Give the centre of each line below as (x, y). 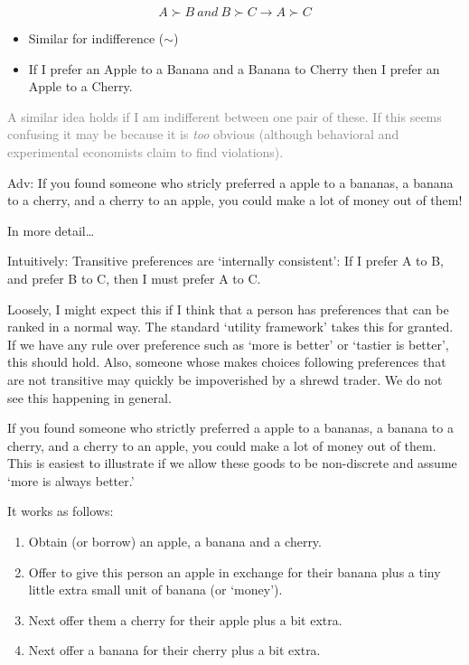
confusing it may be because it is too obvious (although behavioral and (203, 134)
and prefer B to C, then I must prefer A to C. (134, 278)
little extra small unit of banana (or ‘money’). (155, 590)
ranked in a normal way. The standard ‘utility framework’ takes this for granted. (230, 327)
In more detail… (51, 230)
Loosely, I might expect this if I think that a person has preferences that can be (228, 309)
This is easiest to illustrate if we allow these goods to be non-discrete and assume (232, 463)
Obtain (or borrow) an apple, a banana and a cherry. (175, 542)
